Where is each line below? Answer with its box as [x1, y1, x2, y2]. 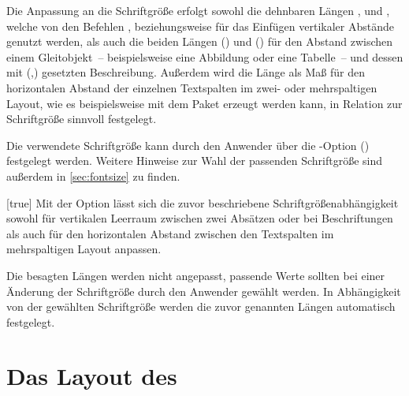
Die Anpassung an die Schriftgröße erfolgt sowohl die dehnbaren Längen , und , [6, 2, 390, 18]
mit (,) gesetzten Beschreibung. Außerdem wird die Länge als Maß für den [6, 64, 365, 80]
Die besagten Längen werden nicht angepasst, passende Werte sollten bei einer [6, 267, 385, 283]
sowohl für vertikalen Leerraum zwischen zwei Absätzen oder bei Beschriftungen [6, 210, 393, 226]
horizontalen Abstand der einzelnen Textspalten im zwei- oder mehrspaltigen [6, 79, 377, 95]
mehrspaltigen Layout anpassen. [6, 241, 162, 257]
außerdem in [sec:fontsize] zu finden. [6, 167, 180, 184]
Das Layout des [6, 360, 177, 392]
